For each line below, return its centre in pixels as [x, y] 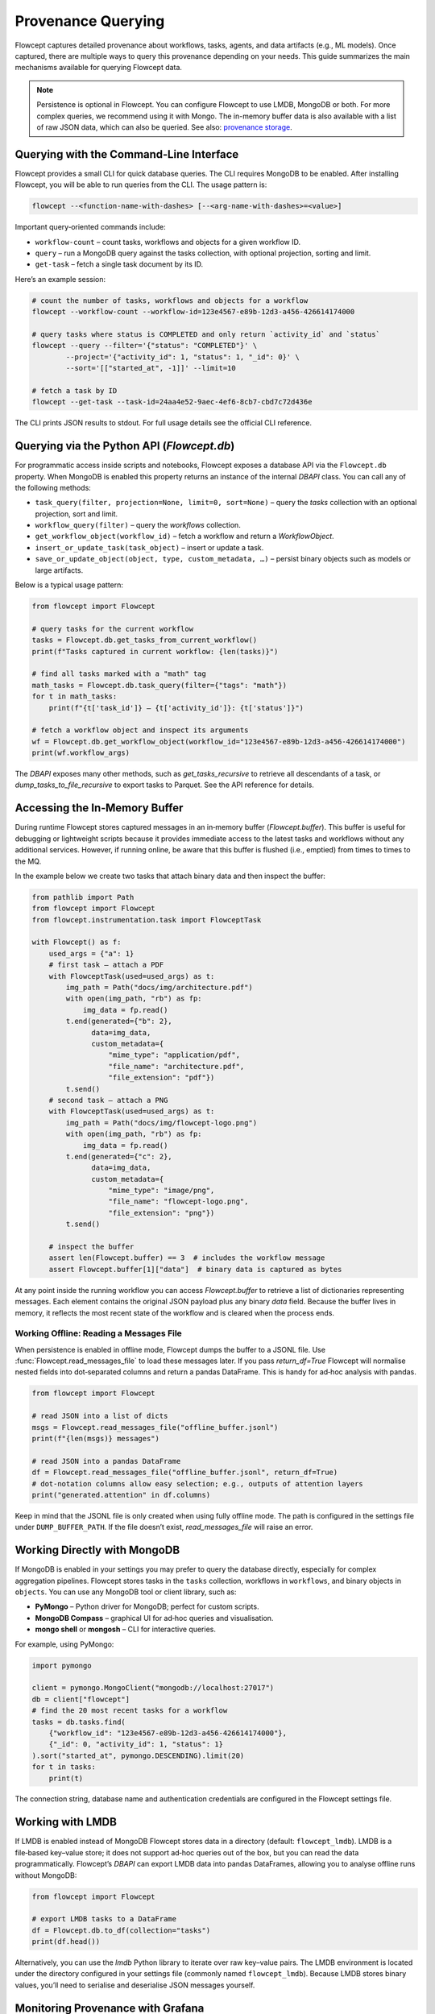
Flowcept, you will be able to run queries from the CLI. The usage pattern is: [141, 184]
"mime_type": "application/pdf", [174, 1055]
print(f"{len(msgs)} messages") [96, 1439]
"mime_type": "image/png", [162, 1191]
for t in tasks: [64, 1767]
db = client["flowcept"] [81, 1699]
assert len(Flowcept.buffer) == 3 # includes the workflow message [187, 1258]
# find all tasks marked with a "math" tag [119, 674]
